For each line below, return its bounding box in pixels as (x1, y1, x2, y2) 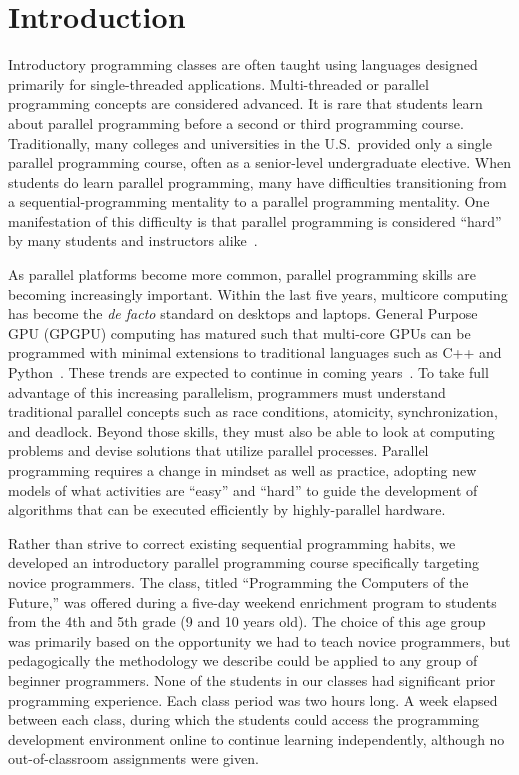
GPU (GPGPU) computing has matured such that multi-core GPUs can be (8, 322, 471, 343)
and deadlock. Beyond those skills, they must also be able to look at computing (8, 420, 495, 441)
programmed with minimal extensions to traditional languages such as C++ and (8, 342, 502, 363)
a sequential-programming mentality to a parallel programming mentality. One (8, 191, 490, 212)
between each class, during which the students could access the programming (8, 709, 480, 730)
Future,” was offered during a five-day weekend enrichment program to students (8, 591, 497, 612)
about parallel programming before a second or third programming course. (8, 112, 464, 133)
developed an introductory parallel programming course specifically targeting (8, 552, 480, 573)
